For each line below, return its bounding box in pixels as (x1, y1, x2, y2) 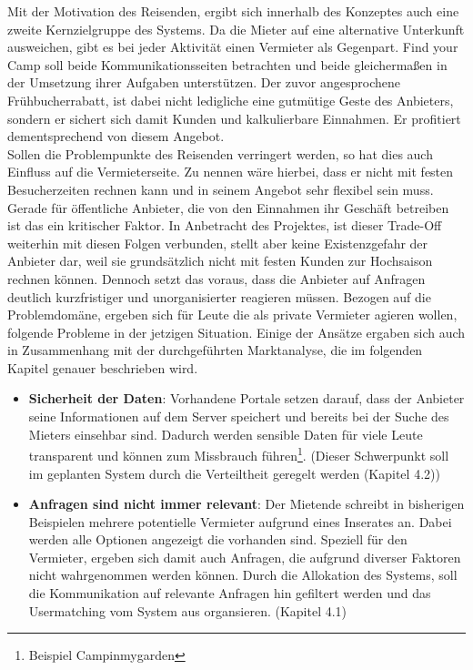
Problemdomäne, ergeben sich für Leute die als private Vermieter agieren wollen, (7, 305, 458, 324)
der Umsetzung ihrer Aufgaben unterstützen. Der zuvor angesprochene (7, 73, 400, 92)
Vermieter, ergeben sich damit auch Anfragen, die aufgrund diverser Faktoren (28, 547, 461, 566)
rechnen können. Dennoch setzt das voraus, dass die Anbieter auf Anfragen (7, 269, 426, 288)
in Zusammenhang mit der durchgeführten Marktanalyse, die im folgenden (7, 340, 423, 360)
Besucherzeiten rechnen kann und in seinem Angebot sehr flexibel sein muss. (7, 179, 434, 198)
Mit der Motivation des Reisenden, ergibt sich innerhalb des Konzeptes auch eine (7, 2, 459, 20)
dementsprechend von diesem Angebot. (7, 127, 225, 146)
